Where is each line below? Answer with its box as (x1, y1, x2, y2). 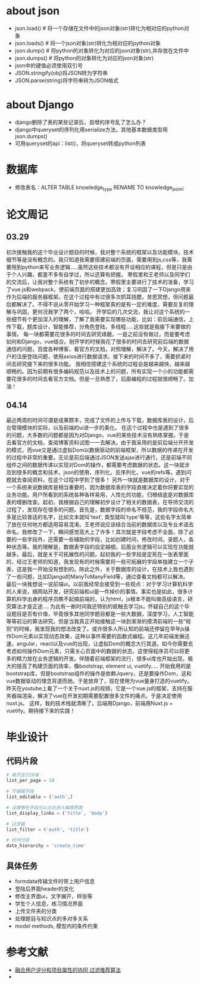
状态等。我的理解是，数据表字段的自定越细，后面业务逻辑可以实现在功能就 (11, 544, 194, 551)
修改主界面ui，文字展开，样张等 (14, 892, 93, 899)
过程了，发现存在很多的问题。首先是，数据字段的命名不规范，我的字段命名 (6, 506, 189, 513)
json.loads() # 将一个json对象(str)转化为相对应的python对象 (14, 39, 161, 46)
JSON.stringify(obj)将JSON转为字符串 (14, 69, 108, 76)
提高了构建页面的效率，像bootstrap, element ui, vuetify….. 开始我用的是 (16, 663, 192, 670)
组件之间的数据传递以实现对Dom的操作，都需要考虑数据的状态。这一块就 (6, 461, 185, 468)
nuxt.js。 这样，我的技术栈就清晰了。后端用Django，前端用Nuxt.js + (6, 700, 173, 707)
